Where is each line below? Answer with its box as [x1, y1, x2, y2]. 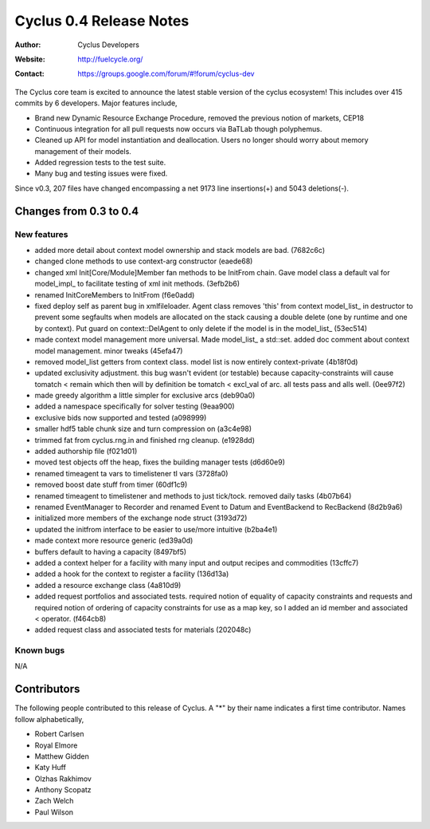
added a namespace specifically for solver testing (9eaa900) [34, 401, 235, 411]
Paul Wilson [34, 807, 74, 817]
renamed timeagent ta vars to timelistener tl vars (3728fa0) [34, 468, 229, 478]
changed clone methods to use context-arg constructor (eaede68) [34, 256, 253, 266]
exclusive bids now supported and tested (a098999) [34, 413, 207, 422]
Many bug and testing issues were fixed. [34, 168, 168, 179]
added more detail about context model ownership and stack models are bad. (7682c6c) [34, 246, 326, 255]
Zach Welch [34, 796, 74, 806]
